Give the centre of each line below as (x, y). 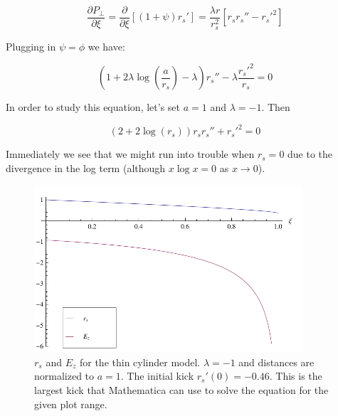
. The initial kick (157, 376)
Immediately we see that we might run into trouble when (130, 154)
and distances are (276, 362)
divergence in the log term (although (86, 167)
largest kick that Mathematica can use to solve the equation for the (181, 389)
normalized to (64, 376)
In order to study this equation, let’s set (93, 107)
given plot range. (71, 404)
